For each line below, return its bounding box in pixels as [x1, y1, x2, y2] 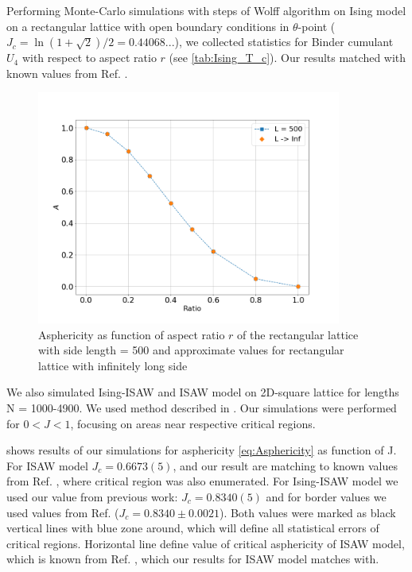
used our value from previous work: [6, 489, 178, 505]
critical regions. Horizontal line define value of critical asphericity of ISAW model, [6, 535, 405, 551]
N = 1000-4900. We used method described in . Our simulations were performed [6, 400, 397, 416]
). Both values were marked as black [219, 504, 396, 520]
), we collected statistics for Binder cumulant [174, 33, 394, 50]
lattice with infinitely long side [38, 357, 188, 373]
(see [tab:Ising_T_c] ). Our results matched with [169, 49, 406, 66]
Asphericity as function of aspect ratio [38, 326, 225, 342]
